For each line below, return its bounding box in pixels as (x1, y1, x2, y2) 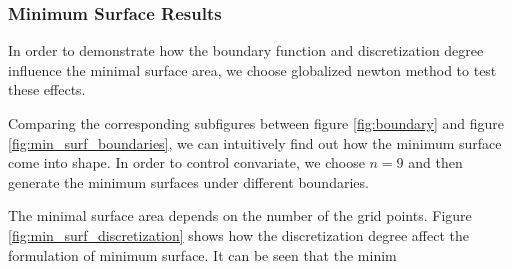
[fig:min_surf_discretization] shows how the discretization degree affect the (8, 224, 469, 245)
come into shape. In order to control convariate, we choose (8, 152, 365, 173)
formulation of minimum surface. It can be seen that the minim (8, 244, 397, 265)
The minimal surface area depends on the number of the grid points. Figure (8, 205, 472, 226)
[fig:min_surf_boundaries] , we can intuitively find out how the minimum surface (8, 132, 502, 153)
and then (408, 152, 463, 173)
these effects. (8, 79, 86, 100)
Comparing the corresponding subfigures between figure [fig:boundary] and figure (8, 113, 505, 133)
